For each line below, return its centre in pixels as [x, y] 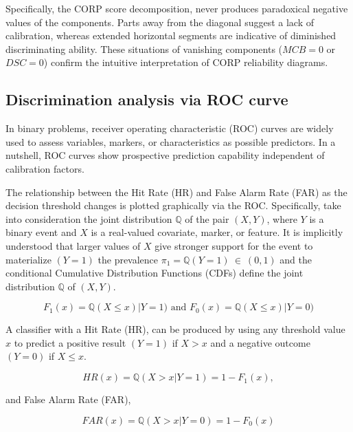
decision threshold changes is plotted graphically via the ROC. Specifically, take [173, 205]
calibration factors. [45, 168]
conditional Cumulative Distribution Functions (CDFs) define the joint [155, 273]
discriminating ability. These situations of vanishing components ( [144, 48]
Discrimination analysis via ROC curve [147, 99]
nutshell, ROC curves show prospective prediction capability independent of [165, 155]
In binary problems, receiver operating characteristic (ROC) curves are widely [170, 128]
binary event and [41, 232]
